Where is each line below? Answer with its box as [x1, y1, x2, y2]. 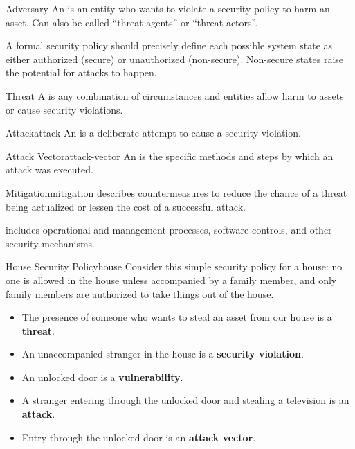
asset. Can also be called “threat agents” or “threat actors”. [6, 15, 258, 29]
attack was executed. [6, 162, 93, 177]
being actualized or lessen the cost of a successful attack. [6, 199, 246, 213]
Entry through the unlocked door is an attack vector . [21, 430, 256, 444]
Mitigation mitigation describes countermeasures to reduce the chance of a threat [6, 185, 347, 200]
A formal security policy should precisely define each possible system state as [6, 38, 333, 53]
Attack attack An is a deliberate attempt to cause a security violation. [6, 125, 301, 140]
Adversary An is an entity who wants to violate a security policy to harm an [6, 1, 330, 15]
